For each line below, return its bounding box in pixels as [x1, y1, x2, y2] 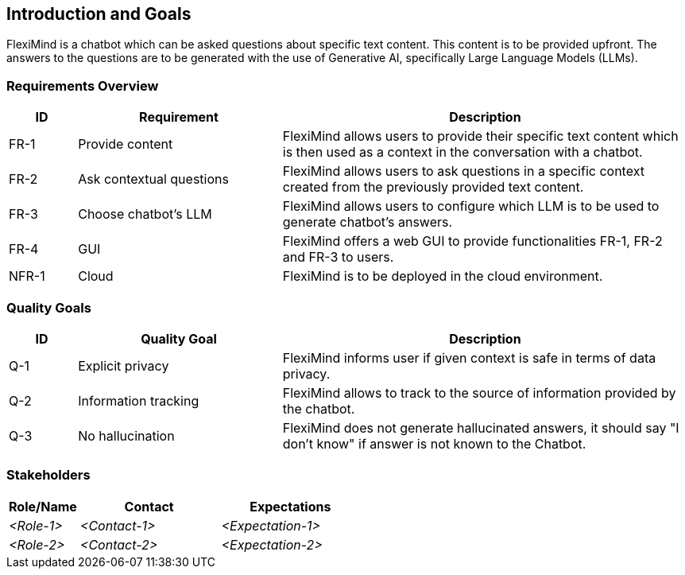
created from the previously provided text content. [282, 179, 584, 196]
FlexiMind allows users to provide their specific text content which [282, 128, 679, 145]
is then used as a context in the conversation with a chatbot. [282, 144, 643, 161]
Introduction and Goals [6, 4, 192, 24]
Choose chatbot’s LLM [78, 206, 212, 223]
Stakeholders [6, 467, 91, 484]
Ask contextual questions [78, 171, 229, 188]
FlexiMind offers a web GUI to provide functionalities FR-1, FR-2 [282, 233, 663, 250]
